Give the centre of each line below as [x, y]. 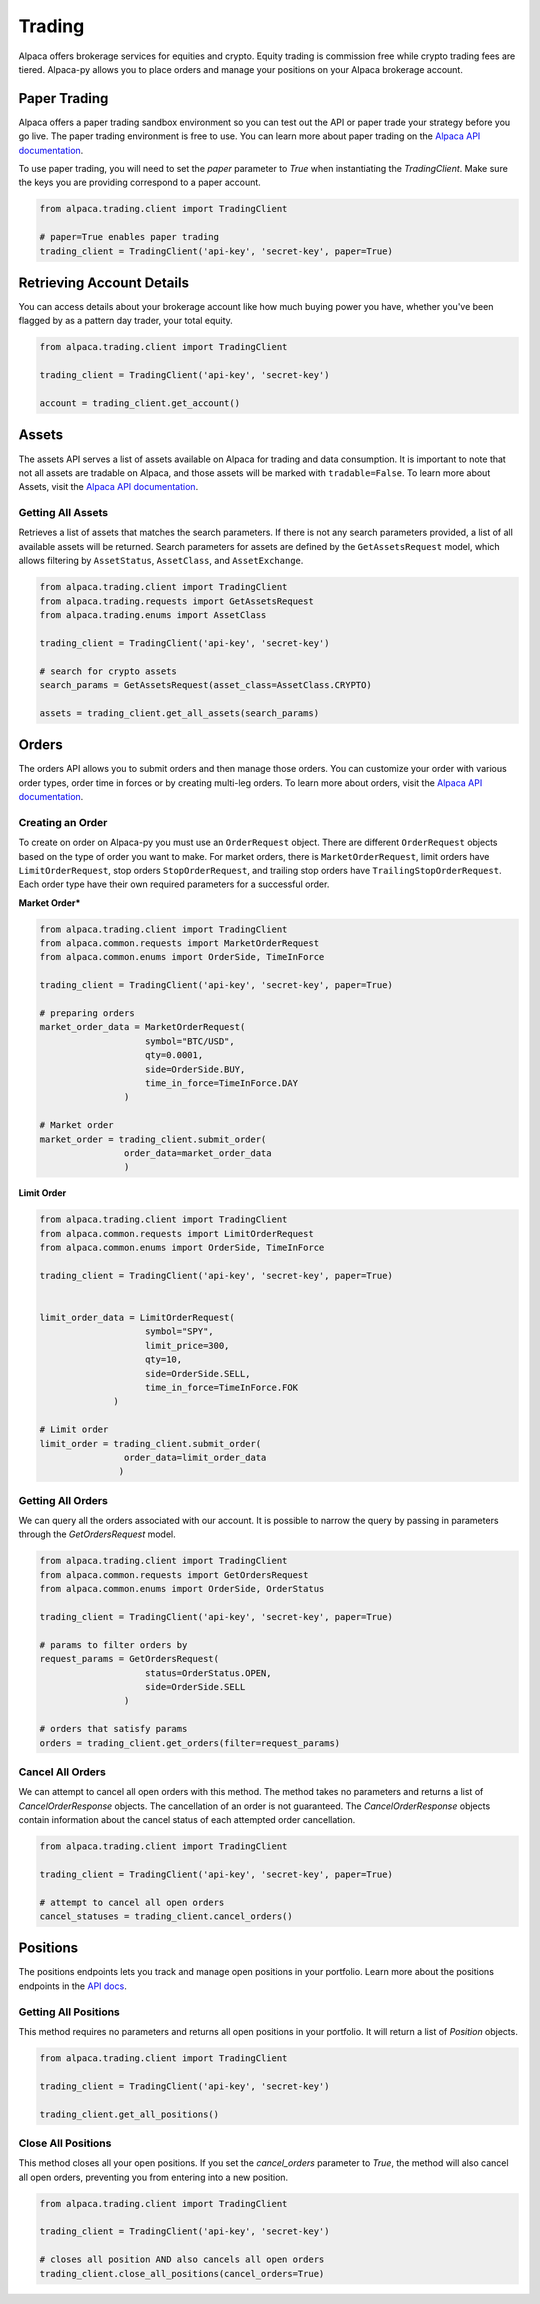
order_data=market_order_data [197, 1153]
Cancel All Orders [62, 1772]
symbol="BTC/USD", [190, 1041]
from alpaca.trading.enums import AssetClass [153, 614]
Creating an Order [63, 822]
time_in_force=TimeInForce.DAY [222, 1083]
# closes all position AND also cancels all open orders [182, 2259]
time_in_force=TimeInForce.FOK [222, 1387]
